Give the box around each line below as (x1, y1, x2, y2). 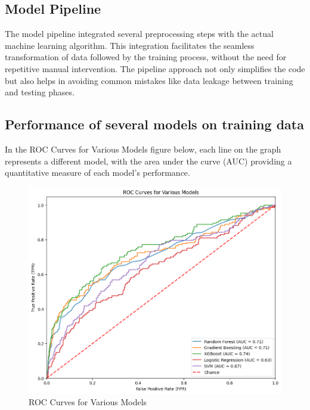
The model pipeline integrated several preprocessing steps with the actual (5, 27, 274, 40)
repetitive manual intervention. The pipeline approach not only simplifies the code (5, 62, 305, 74)
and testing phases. (5, 86, 75, 98)
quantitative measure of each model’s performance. (5, 166, 190, 179)
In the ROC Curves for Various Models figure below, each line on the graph (5, 142, 281, 155)
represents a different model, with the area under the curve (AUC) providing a (5, 154, 292, 167)
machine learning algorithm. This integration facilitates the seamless (5, 39, 255, 51)
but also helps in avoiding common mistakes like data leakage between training (5, 74, 293, 86)
